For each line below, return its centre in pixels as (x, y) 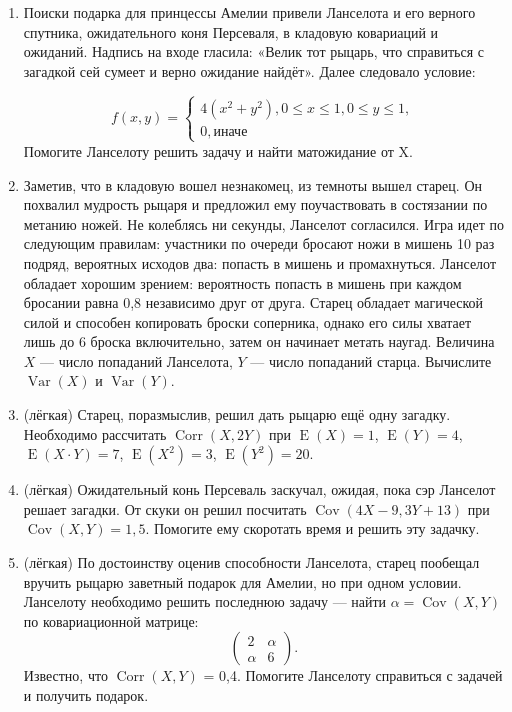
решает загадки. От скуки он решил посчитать (165, 508)
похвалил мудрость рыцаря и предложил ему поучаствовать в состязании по (255, 204)
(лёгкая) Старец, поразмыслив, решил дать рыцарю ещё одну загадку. (237, 414)
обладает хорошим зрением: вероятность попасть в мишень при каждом (242, 282)
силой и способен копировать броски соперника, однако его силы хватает (247, 321)
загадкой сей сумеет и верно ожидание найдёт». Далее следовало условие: (249, 70)
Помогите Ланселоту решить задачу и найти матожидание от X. (218, 150)
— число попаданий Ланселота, (136, 360)
